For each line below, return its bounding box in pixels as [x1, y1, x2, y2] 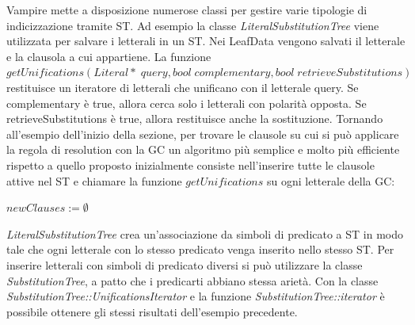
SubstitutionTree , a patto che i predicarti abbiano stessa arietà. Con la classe [6, 272, 379, 289]
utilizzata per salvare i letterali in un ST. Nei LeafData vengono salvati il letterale [6, 32, 405, 49]
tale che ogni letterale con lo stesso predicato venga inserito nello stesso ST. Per [6, 241, 394, 258]
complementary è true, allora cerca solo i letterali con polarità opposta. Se [6, 94, 367, 111]
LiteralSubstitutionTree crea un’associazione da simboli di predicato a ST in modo [6, 225, 404, 242]
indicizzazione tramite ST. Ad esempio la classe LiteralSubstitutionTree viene [6, 17, 379, 33]
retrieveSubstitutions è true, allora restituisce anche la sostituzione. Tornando [6, 110, 383, 127]
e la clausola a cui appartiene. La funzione [6, 48, 211, 64]
